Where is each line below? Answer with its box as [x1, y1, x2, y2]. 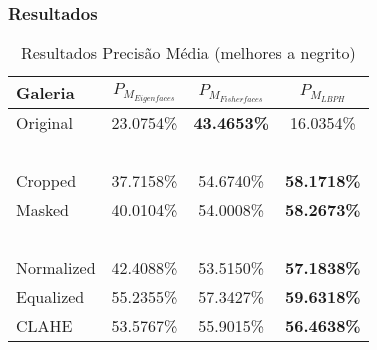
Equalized [16, 285, 85, 309]
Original [16, 111, 73, 135]
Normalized [16, 256, 96, 280]
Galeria [16, 81, 75, 105]
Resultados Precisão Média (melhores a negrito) [20, 41, 356, 65]
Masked [16, 198, 69, 222]
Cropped [16, 169, 77, 193]
